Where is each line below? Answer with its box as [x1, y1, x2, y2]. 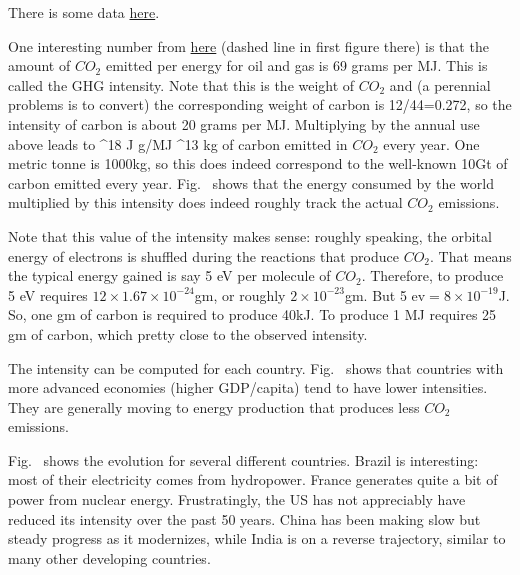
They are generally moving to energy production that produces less [8, 396, 420, 417]
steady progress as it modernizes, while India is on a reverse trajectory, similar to [8, 528, 506, 549]
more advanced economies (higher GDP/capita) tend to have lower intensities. [8, 377, 488, 398]
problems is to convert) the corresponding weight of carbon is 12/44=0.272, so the [8, 94, 512, 115]
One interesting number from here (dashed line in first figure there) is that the [8, 35, 489, 56]
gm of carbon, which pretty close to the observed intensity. [8, 323, 368, 344]
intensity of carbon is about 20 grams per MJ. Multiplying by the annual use [8, 113, 480, 134]
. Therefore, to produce [361, 265, 504, 286]
